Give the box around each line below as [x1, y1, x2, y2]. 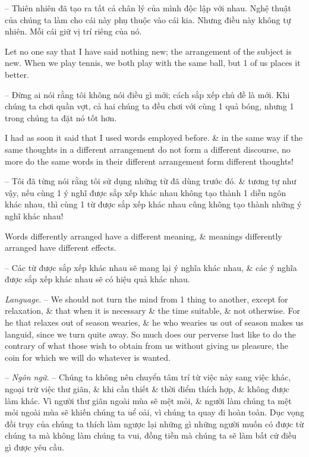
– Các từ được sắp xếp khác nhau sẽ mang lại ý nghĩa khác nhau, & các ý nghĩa [5, 261, 297, 273]
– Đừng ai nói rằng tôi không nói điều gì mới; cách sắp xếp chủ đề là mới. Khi [5, 88, 290, 100]
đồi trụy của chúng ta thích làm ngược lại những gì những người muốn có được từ [5, 417, 304, 430]
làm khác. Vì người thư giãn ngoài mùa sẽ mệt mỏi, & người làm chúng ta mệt [5, 394, 292, 406]
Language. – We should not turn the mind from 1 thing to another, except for [5, 292, 288, 305]
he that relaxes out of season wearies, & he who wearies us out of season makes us [5, 316, 304, 329]
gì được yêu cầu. [5, 441, 64, 453]
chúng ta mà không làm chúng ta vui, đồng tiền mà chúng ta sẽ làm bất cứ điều [5, 429, 297, 442]
